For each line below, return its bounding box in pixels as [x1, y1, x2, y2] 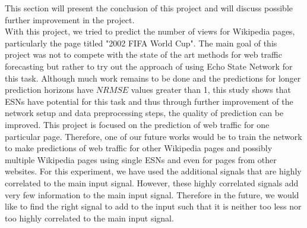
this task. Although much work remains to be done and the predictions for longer [5, 71, 301, 84]
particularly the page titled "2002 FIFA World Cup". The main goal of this [5, 36, 277, 49]
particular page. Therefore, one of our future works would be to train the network [5, 130, 302, 142]
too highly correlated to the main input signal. [5, 211, 174, 224]
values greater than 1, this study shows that [131, 83, 292, 96]
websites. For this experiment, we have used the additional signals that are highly [5, 165, 302, 177]
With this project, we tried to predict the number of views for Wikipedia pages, [5, 25, 295, 38]
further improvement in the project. [5, 13, 135, 26]
